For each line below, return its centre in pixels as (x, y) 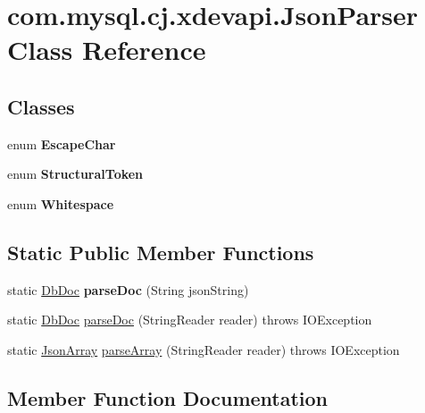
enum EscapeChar (62, 143)
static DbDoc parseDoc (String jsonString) (128, 289)
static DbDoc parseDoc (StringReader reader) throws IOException (190, 320)
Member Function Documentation (168, 397)
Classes (41, 106)
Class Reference (107, 50)
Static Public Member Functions (161, 252)
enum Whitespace (61, 203)
